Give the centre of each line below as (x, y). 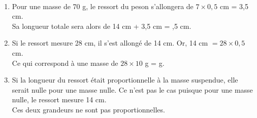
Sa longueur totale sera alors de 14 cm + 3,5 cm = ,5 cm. (102, 26)
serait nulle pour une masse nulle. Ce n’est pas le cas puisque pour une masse (132, 89)
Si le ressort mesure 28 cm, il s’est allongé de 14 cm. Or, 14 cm (110, 43)
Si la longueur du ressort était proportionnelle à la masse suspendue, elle (125, 80)
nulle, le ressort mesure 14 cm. (59, 100)
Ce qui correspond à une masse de (65, 63)
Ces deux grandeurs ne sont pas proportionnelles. (88, 109)
